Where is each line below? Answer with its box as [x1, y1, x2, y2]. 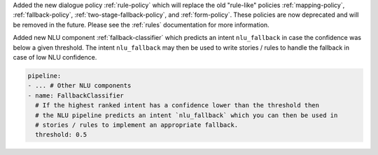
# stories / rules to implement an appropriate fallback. [35, 121, 239, 129]
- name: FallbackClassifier [27, 91, 124, 100]
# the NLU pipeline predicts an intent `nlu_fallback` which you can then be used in [35, 111, 338, 119]
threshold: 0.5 [35, 130, 87, 139]
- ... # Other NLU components [27, 81, 132, 90]
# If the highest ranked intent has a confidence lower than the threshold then [35, 102, 320, 109]
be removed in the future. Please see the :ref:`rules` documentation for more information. [13, 20, 269, 29]
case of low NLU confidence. [13, 53, 97, 61]
